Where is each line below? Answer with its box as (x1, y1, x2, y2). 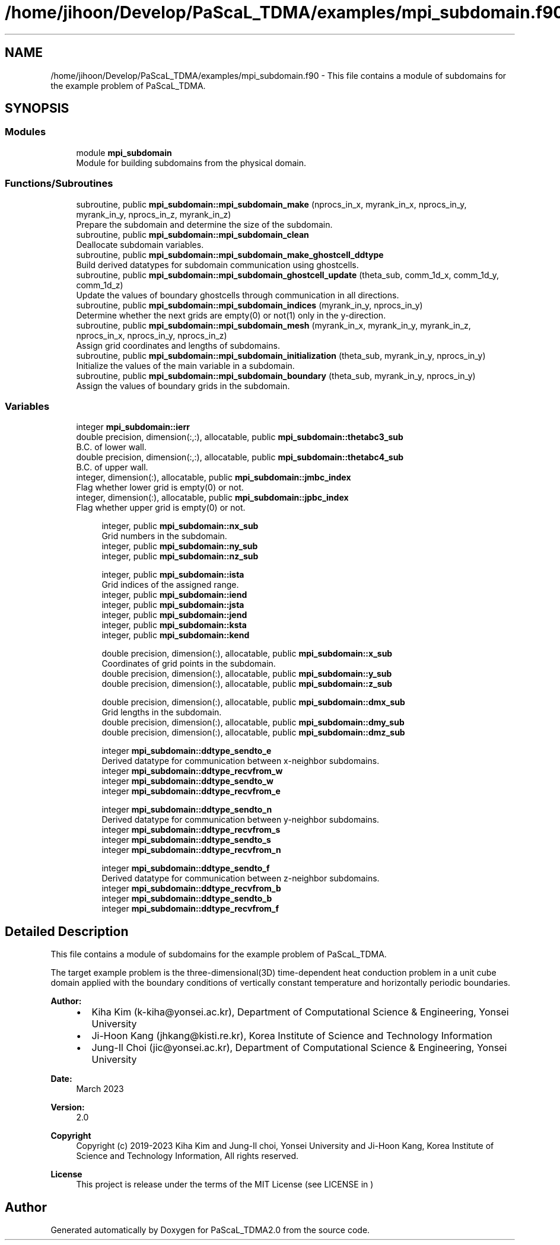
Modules (5, 126, 46, 138)
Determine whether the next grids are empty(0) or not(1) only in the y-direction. (76, 310, 386, 320)
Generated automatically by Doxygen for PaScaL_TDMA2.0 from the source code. (50, 1225, 370, 1235)
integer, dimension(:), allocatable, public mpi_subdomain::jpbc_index (76, 492, 349, 503)
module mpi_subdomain (76, 147, 172, 158)
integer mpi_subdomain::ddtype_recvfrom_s (101, 824, 281, 835)
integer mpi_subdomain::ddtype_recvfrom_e (101, 786, 281, 797)
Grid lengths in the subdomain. (101, 707, 222, 718)
